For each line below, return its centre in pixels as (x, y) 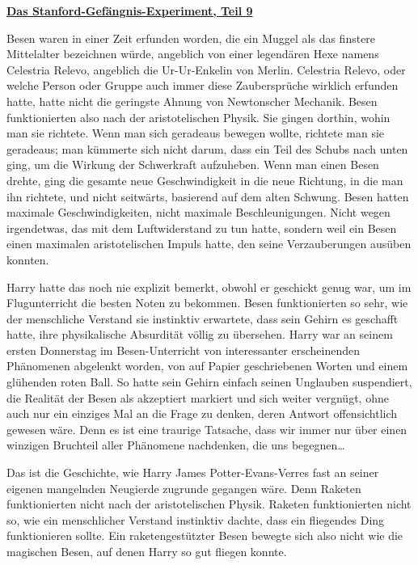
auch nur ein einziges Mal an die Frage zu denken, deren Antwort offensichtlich (202, 413)
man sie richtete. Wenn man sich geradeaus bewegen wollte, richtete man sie (196, 133)
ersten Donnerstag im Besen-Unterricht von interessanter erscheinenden (184, 350)
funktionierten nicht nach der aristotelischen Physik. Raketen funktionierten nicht (209, 504)
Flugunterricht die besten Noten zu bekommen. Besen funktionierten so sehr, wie (207, 303)
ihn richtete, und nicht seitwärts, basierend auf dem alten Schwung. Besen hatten (208, 196)
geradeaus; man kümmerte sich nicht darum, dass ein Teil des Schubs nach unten (207, 148)
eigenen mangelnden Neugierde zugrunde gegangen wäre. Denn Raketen (184, 488)
